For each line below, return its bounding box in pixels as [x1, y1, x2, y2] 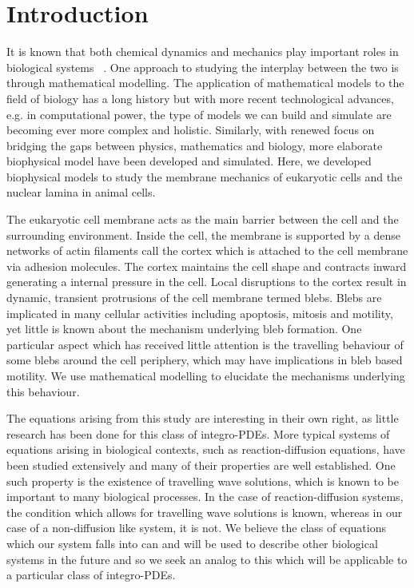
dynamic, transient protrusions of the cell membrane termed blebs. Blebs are [6, 289, 382, 306]
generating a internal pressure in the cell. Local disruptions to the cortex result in [6, 273, 407, 290]
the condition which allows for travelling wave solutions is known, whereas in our [6, 503, 403, 520]
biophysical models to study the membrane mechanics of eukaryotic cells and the [6, 168, 403, 185]
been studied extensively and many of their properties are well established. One [6, 456, 396, 473]
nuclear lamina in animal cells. [6, 184, 156, 201]
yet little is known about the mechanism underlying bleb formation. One [6, 320, 362, 337]
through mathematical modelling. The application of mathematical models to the [6, 74, 404, 91]
